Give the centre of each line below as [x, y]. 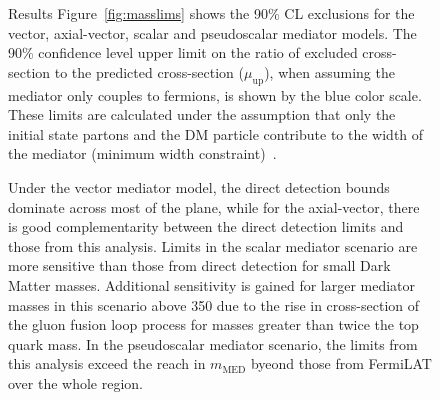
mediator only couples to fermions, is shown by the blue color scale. [215, 94]
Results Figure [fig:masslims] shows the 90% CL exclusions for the [211, 13]
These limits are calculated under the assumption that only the [202, 114]
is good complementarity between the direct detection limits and [206, 226]
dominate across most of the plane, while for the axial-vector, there [214, 206]
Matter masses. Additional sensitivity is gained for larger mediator [212, 284]
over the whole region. [76, 382]
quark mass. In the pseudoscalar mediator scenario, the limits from [213, 343]
